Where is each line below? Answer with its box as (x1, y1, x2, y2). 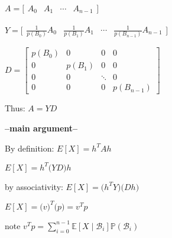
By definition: (5, 141, 54, 154)
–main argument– (5, 122, 78, 134)
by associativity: (5, 180, 63, 192)
